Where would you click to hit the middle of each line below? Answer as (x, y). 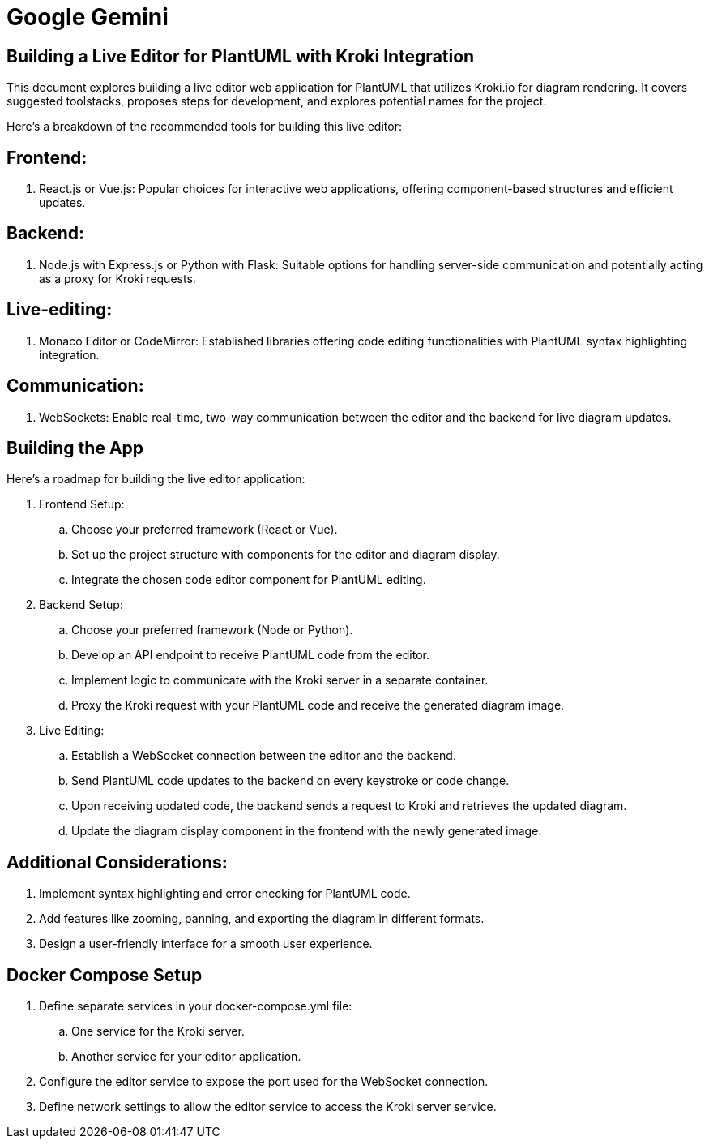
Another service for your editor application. (186, 1057)
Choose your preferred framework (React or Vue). (205, 530)
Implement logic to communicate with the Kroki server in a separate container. (280, 680)
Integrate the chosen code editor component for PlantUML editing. (249, 580)
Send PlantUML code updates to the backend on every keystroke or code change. (290, 781)
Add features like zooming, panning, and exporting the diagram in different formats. (262, 919)
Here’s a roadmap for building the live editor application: (156, 479)
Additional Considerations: (117, 862)
